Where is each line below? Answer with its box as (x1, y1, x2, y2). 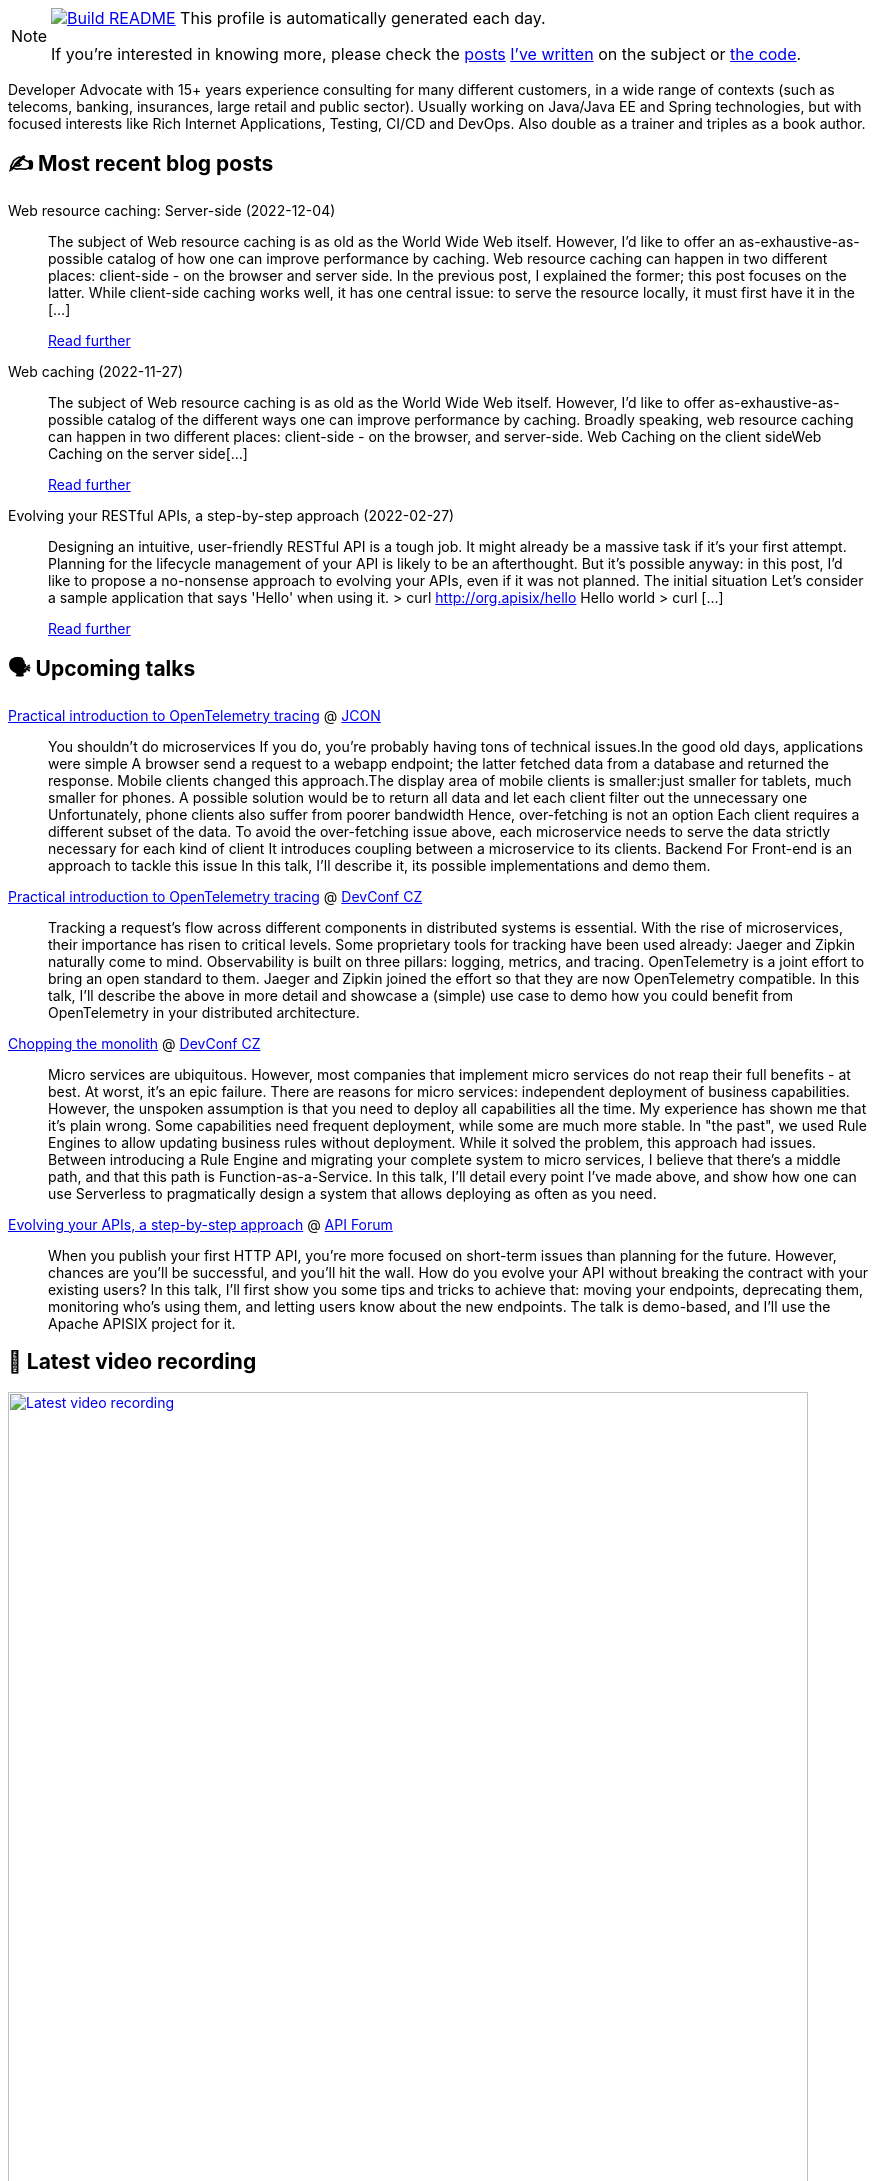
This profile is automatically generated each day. (180, 8, 546, 28)
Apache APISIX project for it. (48, 1314, 236, 1332)
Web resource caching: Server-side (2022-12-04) (8, 201, 336, 219)
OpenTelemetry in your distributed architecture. (48, 1003, 360, 1021)
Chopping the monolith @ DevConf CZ (8, 1034, 261, 1052)
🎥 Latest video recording (8, 1349, 257, 1375)
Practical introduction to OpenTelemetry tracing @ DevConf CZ (8, 887, 423, 905)
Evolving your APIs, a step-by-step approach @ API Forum (8, 1215, 393, 1233)
